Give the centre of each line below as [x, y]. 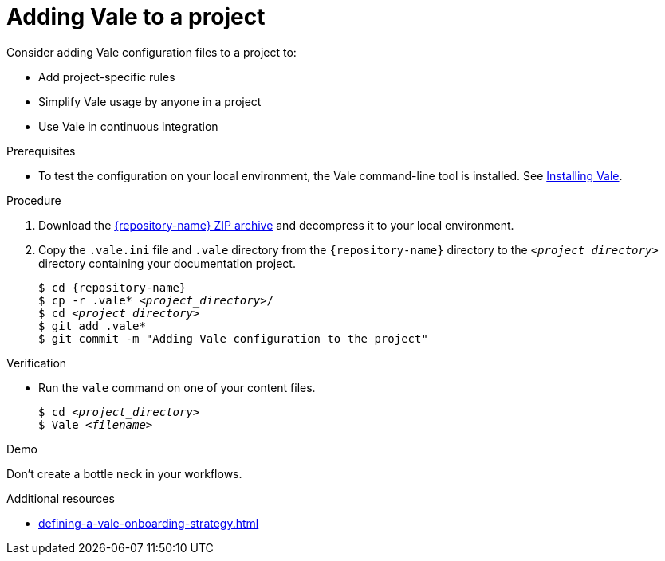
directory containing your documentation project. [167, 263]
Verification [37, 363]
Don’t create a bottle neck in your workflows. [124, 473]
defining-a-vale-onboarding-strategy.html [149, 523]
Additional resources [61, 498]
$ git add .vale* [92, 326]
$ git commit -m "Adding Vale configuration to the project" [233, 338]
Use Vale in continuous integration [128, 126]
